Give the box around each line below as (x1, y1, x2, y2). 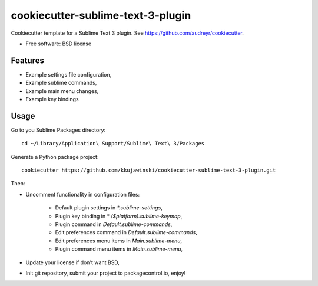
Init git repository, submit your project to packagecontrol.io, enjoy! (25, 270, 186, 277)
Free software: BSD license (25, 40, 91, 47)
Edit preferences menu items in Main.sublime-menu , (55, 237, 183, 244)
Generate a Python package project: (11, 153, 99, 160)
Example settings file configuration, (25, 71, 112, 78)
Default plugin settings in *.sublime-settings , (55, 204, 163, 211)
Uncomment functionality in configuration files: (25, 191, 140, 198)
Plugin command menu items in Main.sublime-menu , (55, 245, 183, 252)
